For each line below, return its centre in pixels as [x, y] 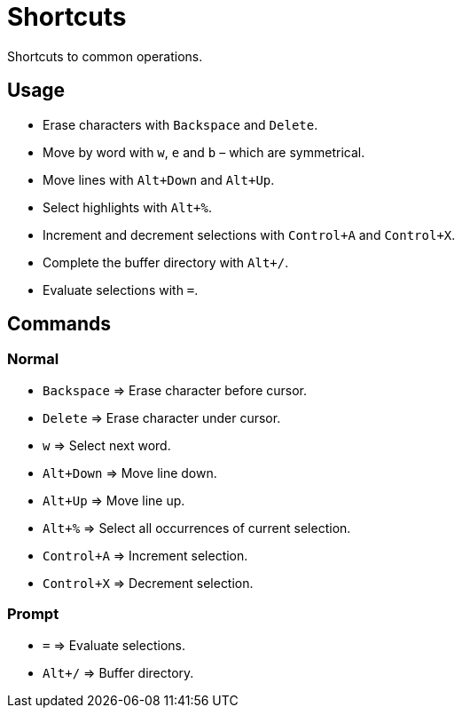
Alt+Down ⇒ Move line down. [130, 473]
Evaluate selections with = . [121, 290]
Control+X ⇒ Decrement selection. [148, 583]
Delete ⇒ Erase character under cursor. [162, 417]
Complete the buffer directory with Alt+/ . [166, 262]
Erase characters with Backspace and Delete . [180, 124]
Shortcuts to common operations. [105, 56]
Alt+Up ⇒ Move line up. [114, 500]
